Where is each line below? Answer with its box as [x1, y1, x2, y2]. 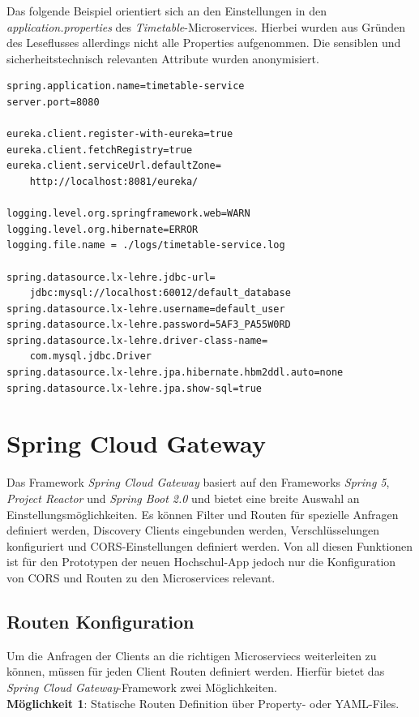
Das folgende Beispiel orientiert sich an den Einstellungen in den [6, 2, 327, 19]
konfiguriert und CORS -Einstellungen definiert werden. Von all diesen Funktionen [6, 537, 413, 554]
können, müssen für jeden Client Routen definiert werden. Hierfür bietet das [6, 663, 385, 680]
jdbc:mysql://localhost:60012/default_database [29, 287, 291, 299]
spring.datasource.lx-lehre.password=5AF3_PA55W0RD [6, 319, 291, 331]
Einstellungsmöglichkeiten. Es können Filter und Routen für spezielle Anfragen [6, 505, 399, 522]
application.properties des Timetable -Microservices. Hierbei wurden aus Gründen [6, 18, 405, 35]
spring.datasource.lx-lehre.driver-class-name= [6, 334, 268, 346]
